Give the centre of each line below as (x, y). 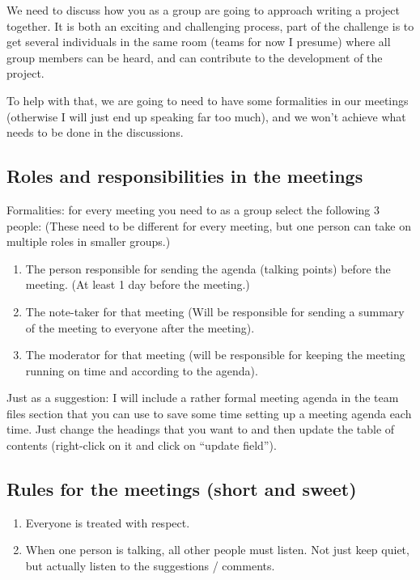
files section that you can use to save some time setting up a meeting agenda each (209, 413)
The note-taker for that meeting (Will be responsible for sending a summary (215, 311)
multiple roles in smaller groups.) (89, 241)
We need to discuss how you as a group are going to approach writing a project (203, 10)
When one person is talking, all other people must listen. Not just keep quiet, (217, 550)
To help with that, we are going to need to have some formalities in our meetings (208, 100)
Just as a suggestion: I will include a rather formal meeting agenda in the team (203, 398)
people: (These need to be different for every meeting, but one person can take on (209, 225)
